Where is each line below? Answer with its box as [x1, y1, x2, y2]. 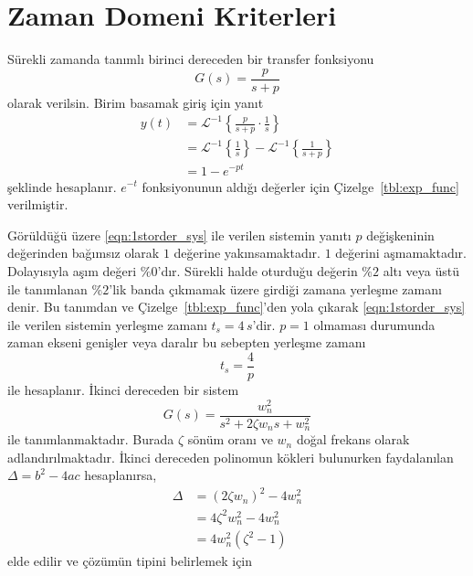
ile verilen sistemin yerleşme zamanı [7, 315, 207, 334]
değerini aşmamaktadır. [335, 243, 467, 262]
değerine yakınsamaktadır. [173, 243, 321, 262]
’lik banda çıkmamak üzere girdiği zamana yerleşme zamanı [109, 279, 442, 298]
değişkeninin [366, 225, 435, 244]
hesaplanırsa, [84, 465, 157, 485]
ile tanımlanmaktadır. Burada [7, 430, 174, 449]
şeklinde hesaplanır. [7, 176, 117, 196]
